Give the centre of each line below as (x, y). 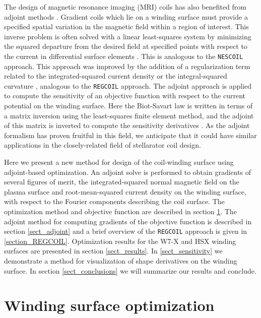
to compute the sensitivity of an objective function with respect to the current (125, 96)
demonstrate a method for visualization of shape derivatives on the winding (121, 261)
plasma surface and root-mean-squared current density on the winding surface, (125, 191)
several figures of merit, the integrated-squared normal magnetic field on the (122, 182)
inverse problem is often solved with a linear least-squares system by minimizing (128, 36)
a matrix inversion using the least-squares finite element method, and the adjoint (129, 115)
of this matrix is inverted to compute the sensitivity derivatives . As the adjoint (127, 125)
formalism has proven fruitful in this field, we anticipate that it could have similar (130, 135)
